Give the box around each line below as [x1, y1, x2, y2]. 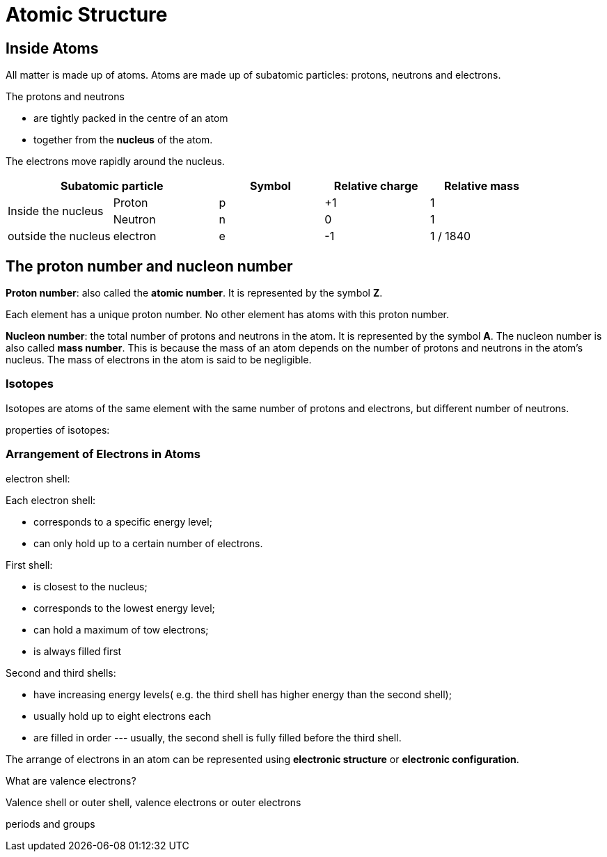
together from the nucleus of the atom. [33, 134, 213, 146]
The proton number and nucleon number [6, 257, 293, 275]
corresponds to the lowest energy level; [33, 602, 215, 614]
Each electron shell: [6, 494, 96, 506]
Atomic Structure [6, 3, 168, 26]
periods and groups [6, 817, 95, 830]
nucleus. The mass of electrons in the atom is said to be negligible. [6, 354, 312, 366]
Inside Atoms [6, 39, 99, 57]
